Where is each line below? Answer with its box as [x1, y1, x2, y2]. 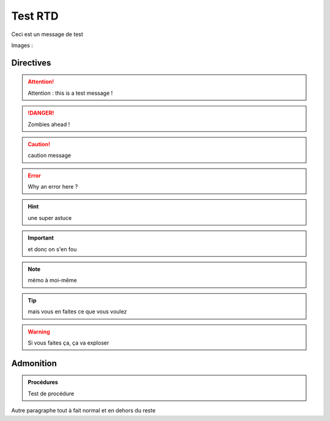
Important [28, 234, 54, 241]
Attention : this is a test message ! [28, 89, 113, 97]
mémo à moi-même [28, 277, 78, 284]
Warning [28, 328, 50, 335]
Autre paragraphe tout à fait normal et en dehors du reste [11, 407, 156, 414]
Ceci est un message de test [11, 31, 84, 38]
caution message [28, 152, 71, 159]
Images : [11, 42, 33, 49]
